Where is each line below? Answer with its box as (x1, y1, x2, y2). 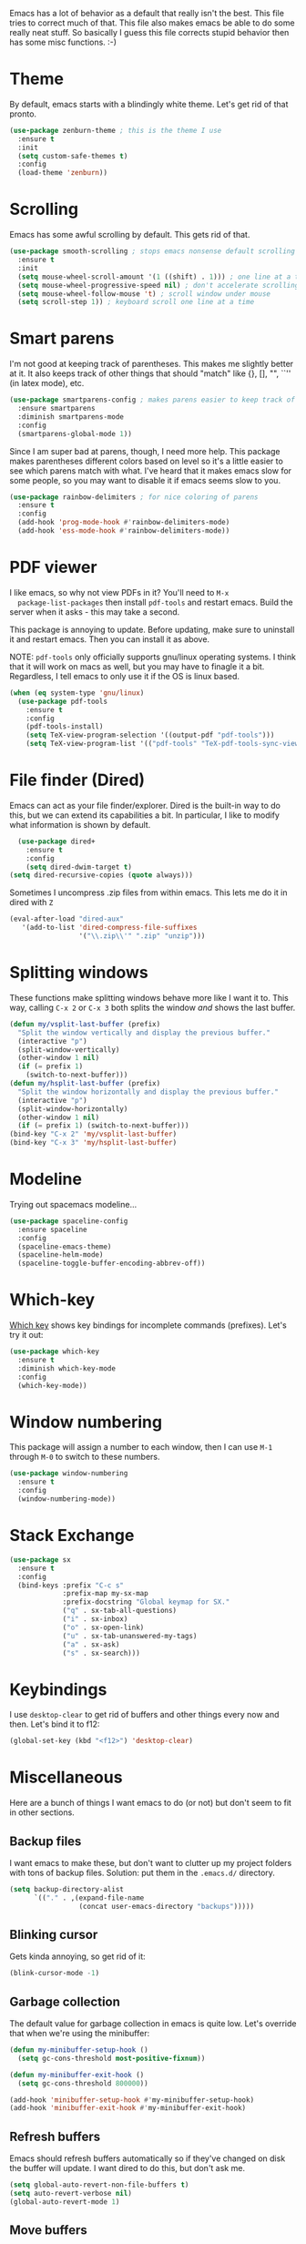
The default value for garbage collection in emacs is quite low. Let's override (9, 2018, 297, 2029)
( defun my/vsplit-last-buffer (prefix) (9, 1019, 161, 1028)
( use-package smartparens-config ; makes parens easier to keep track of (9, 395, 296, 404)
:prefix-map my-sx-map (62, 1589, 148, 1598)
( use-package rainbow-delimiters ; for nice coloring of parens (9, 492, 259, 502)
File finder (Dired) (9, 770, 146, 790)
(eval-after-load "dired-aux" (9, 914, 125, 923)
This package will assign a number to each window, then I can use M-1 (9, 1442, 273, 1453)
